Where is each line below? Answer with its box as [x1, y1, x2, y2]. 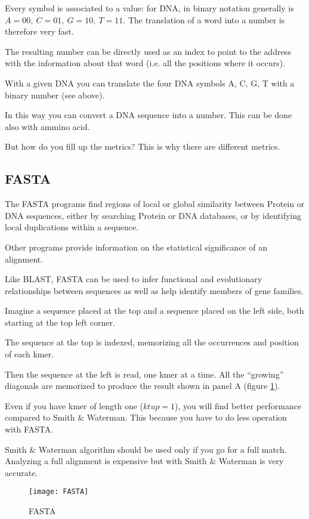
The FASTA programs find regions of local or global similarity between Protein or [5, 197, 305, 210]
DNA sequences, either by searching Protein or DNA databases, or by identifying [5, 209, 301, 221]
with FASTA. [5, 423, 54, 435]
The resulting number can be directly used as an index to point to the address [5, 45, 291, 57]
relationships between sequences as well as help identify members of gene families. [5, 284, 304, 296]
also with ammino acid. [5, 120, 90, 132]
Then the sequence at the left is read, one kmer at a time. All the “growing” [5, 367, 284, 380]
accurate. [5, 466, 38, 478]
